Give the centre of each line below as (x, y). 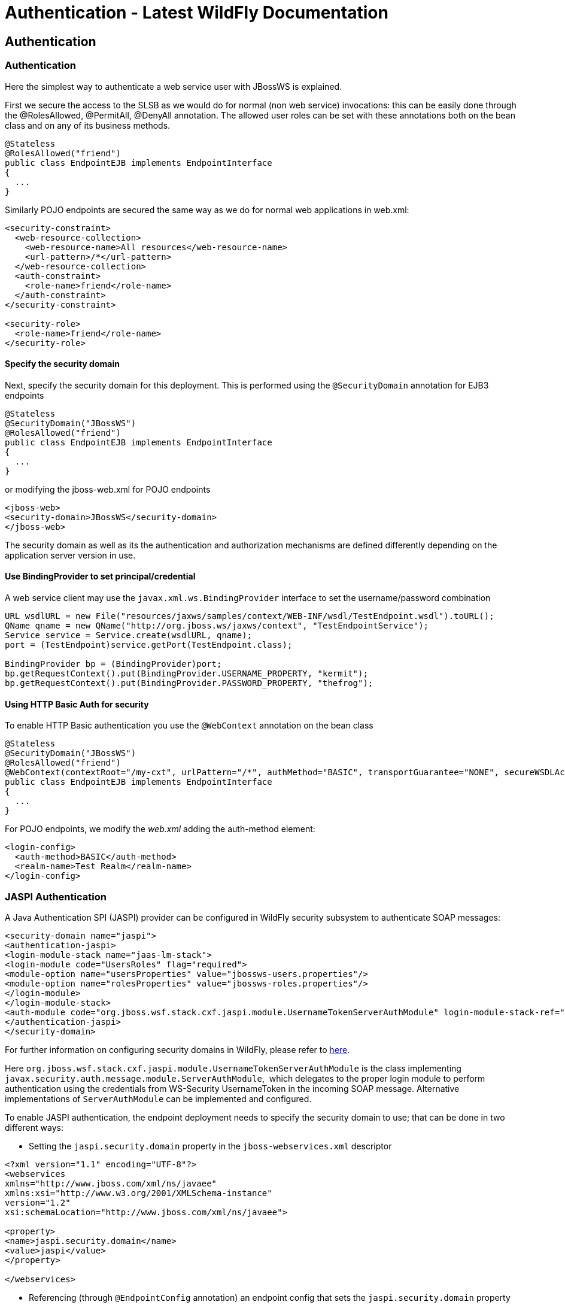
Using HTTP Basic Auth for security (77, 704)
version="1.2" (38, 1202)
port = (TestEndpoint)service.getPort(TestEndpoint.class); (149, 644)
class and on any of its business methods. (88, 125)
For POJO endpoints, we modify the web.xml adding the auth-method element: (160, 829)
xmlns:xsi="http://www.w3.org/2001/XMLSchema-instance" (139, 1193)
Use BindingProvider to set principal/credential (100, 576)
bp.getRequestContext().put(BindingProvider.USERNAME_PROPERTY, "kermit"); (186, 673)
